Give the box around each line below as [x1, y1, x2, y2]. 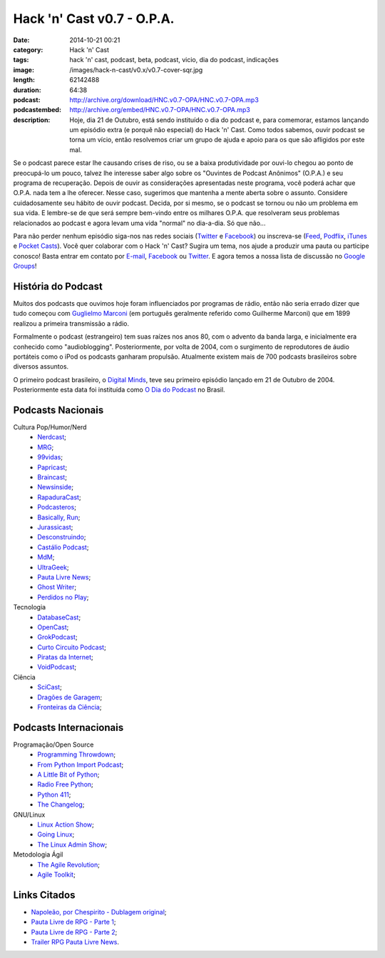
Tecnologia [13, 603, 46, 612]
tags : [13, 56, 29, 64]
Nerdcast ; [37, 433, 67, 441]
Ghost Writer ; [37, 583, 77, 592]
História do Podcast [13, 280, 103, 292]
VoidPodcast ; [37, 663, 77, 672]
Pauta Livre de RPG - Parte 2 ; [31, 927, 118, 936]
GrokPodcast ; [37, 633, 78, 642]
